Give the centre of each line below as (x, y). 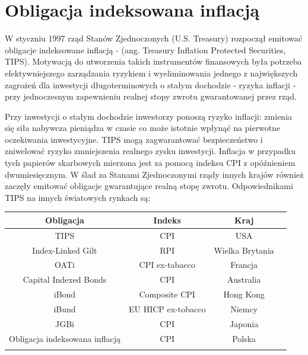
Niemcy (244, 309)
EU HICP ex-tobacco (167, 309)
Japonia (244, 323)
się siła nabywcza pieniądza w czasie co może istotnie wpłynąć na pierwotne (143, 128)
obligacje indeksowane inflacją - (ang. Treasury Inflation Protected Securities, (145, 49)
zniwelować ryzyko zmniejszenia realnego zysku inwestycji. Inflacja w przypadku (150, 151)
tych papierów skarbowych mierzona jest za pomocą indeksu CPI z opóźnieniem (150, 163)
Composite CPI (167, 294)
